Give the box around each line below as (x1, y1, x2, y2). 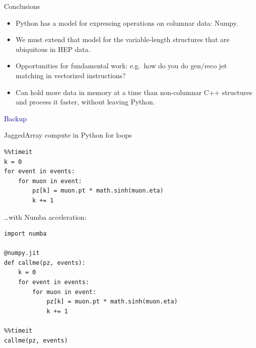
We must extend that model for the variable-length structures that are (15, 34, 230, 45)
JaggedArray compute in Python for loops (4, 130, 132, 140)
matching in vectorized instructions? (15, 70, 126, 80)
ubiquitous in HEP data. (15, 44, 91, 54)
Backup (4, 113, 27, 123)
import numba (4, 230, 47, 238)
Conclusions (4, 1, 40, 11)
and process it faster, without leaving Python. (15, 97, 155, 107)
